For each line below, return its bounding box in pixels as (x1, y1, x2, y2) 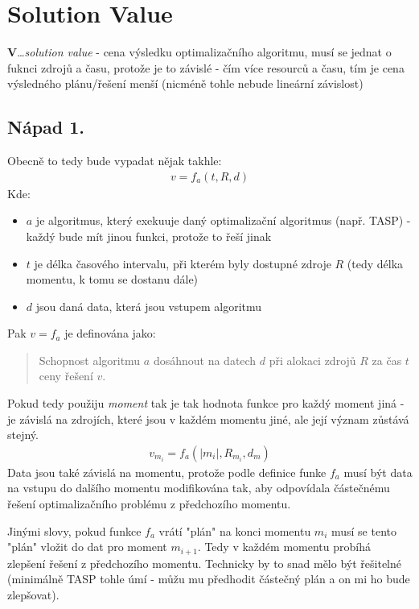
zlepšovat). (7, 586, 60, 603)
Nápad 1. (7, 114, 85, 139)
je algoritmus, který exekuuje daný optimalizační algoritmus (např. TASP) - (35, 212, 411, 229)
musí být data (343, 463, 413, 480)
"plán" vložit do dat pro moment (7, 538, 167, 555)
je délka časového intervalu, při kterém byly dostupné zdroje (34, 255, 331, 271)
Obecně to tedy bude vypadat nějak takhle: (7, 152, 222, 169)
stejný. (7, 426, 39, 443)
